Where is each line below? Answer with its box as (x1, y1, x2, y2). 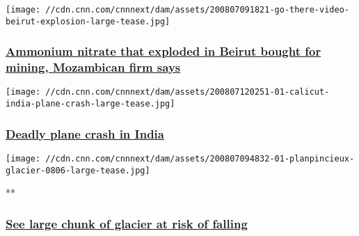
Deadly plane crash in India (6, 125, 164, 142)
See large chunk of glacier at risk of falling (6, 214, 248, 232)
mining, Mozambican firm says (6, 58, 181, 76)
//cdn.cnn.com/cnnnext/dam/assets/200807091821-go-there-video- (45, 5, 349, 15)
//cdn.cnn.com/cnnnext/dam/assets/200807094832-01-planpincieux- (45, 153, 355, 164)
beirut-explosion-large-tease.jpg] (6, 16, 170, 26)
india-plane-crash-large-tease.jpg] (6, 99, 175, 109)
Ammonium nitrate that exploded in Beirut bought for (6, 42, 321, 60)
